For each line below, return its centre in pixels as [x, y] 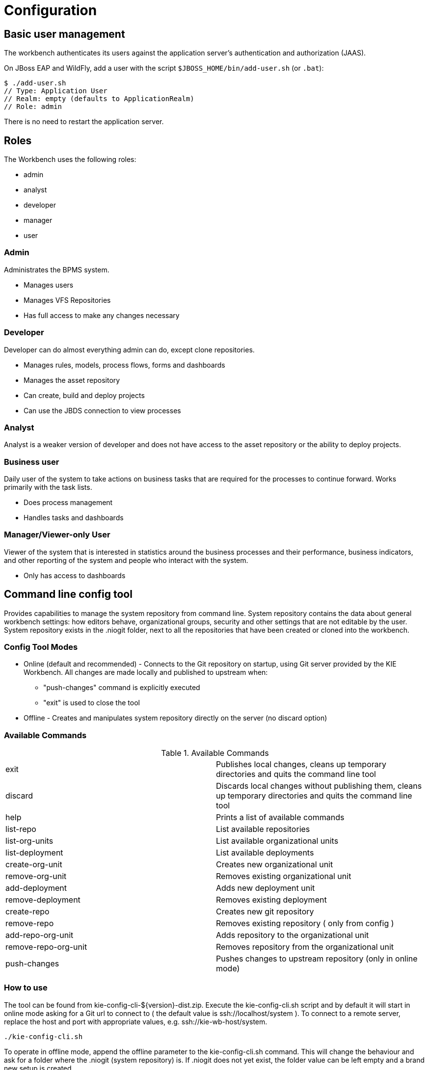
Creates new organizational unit [275, 865]
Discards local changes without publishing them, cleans [319, 786]
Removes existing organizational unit [284, 876]
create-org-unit [34, 865]
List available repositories [263, 829]
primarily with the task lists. [48, 487]
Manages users [49, 285]
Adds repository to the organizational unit [293, 935]
